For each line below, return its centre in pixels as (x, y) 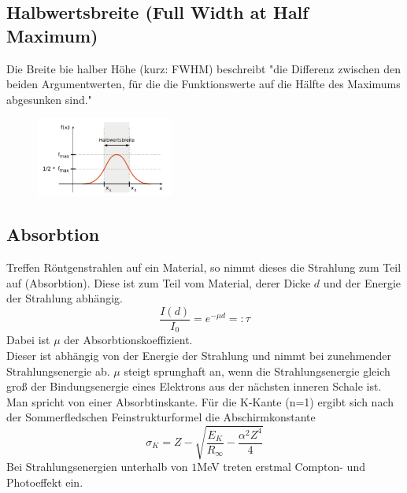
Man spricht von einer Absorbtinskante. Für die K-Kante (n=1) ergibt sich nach (200, 401)
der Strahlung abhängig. (65, 298)
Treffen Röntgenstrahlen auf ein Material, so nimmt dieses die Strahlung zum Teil (204, 267)
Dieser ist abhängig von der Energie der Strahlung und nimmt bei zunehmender (199, 355)
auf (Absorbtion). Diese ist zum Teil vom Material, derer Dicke (159, 282)
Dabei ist (28, 340)
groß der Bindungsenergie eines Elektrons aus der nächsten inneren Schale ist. (194, 386)
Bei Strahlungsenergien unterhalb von (97, 467)
